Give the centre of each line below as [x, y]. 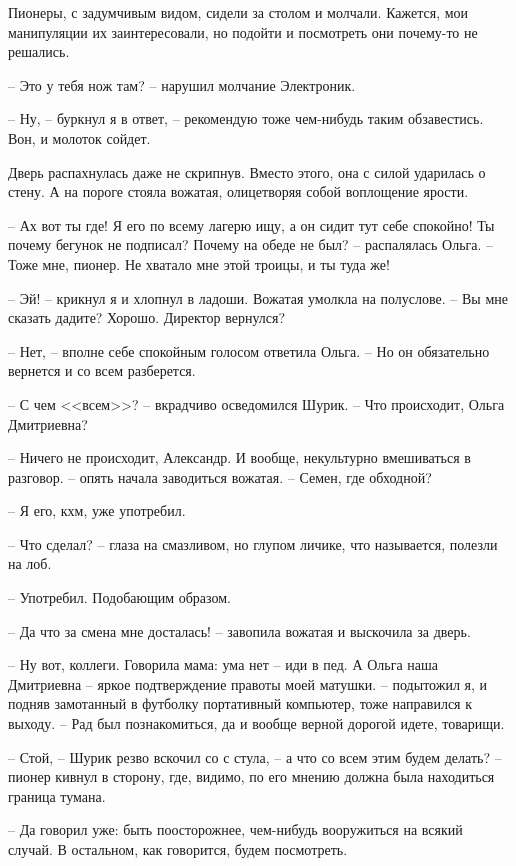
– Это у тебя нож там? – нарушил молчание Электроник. [182, 84]
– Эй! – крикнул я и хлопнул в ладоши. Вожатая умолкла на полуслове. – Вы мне [258, 297]
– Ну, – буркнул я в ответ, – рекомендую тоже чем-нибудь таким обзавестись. [246, 118]
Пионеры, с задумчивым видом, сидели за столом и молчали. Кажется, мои [238, 12]
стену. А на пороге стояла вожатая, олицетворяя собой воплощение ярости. [238, 191]
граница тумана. [57, 795]
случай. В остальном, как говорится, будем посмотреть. [178, 849]
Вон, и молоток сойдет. [79, 137]
